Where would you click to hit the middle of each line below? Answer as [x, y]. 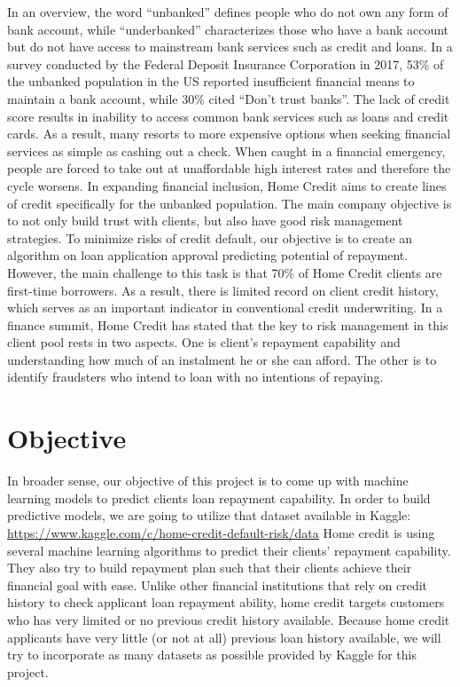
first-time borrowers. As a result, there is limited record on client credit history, [223, 290]
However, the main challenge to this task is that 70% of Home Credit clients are [225, 272]
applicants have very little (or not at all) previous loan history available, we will [224, 637]
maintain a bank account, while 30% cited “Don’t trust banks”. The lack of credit [229, 98]
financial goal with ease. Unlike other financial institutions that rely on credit [218, 584]
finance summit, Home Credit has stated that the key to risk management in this [228, 324]
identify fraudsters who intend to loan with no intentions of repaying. [195, 377]
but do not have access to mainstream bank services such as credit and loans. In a [230, 47]
